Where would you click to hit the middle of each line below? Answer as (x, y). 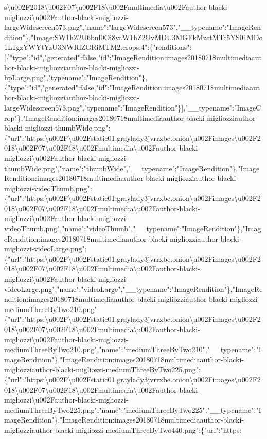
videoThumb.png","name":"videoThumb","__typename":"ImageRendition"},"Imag (133, 228)
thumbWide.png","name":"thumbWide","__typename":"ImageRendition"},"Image (132, 168)
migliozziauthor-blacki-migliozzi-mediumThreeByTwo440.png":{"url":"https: (123, 429)
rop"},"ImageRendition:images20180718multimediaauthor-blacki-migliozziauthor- (131, 117)
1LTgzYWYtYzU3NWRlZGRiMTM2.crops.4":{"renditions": (98, 47)
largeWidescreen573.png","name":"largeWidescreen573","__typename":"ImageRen (132, 27)
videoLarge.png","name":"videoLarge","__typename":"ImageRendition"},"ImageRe (133, 289)
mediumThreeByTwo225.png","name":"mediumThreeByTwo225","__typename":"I (133, 409)
